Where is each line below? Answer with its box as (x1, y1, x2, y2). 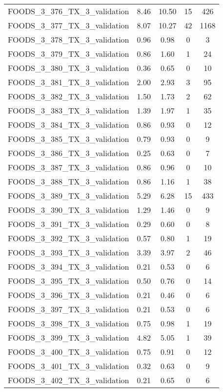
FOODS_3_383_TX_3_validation (8, 105, 129, 116)
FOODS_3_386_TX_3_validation (8, 147, 129, 159)
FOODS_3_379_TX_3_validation (8, 48, 129, 59)
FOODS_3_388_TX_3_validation (8, 176, 129, 187)
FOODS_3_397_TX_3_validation (8, 303, 129, 315)
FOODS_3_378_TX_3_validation (8, 34, 129, 45)
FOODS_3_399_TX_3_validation (8, 332, 129, 343)
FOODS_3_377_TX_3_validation (8, 20, 129, 31)
